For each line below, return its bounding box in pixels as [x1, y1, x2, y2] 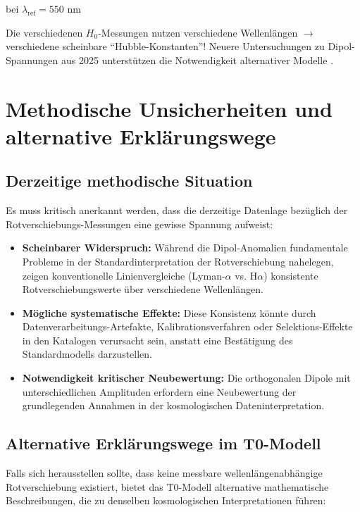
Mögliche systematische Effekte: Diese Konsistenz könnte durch [22, 305, 316, 320]
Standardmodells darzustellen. [22, 346, 153, 361]
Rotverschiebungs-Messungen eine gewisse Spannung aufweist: [6, 216, 273, 231]
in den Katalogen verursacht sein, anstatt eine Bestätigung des [22, 332, 293, 347]
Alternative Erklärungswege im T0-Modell [6, 432, 321, 454]
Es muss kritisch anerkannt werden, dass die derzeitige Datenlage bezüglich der [6, 203, 348, 218]
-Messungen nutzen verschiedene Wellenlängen [98, 25, 298, 39]
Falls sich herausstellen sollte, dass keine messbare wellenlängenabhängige [6, 466, 323, 480]
